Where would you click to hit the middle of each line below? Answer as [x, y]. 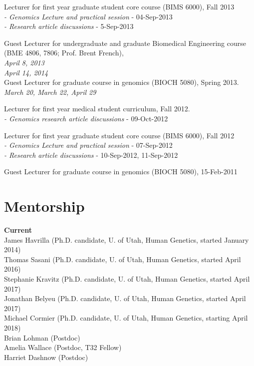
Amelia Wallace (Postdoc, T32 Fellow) [63, 347]
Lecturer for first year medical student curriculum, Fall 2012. [97, 109]
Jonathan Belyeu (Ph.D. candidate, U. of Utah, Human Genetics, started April [125, 298]
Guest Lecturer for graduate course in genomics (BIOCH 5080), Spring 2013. [122, 82]
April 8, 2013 [24, 62]
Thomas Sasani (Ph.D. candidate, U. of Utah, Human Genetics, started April [123, 259]
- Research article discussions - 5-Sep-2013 [69, 26]
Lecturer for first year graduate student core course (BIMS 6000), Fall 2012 [119, 135]
